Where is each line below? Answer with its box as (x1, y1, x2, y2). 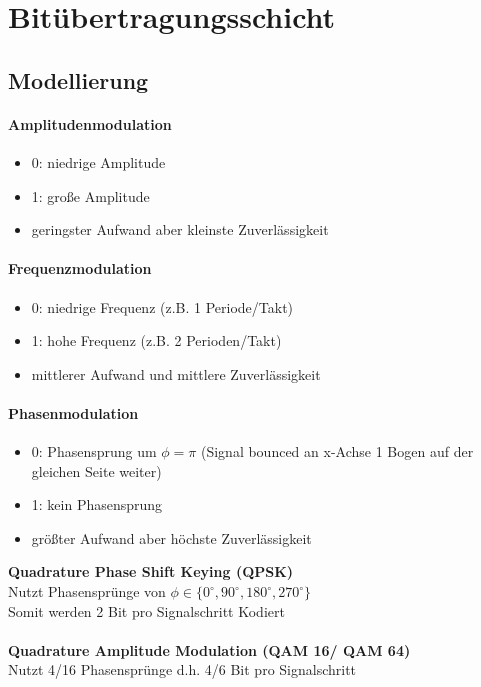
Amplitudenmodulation (8, 113, 172, 134)
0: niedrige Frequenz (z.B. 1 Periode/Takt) (31, 296, 294, 317)
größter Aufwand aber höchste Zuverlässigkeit (31, 527, 312, 548)
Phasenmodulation (8, 402, 139, 423)
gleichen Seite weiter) (31, 460, 162, 481)
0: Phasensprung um (31, 441, 157, 462)
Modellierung (8, 64, 149, 95)
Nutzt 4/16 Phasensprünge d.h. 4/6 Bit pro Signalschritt (8, 659, 357, 680)
